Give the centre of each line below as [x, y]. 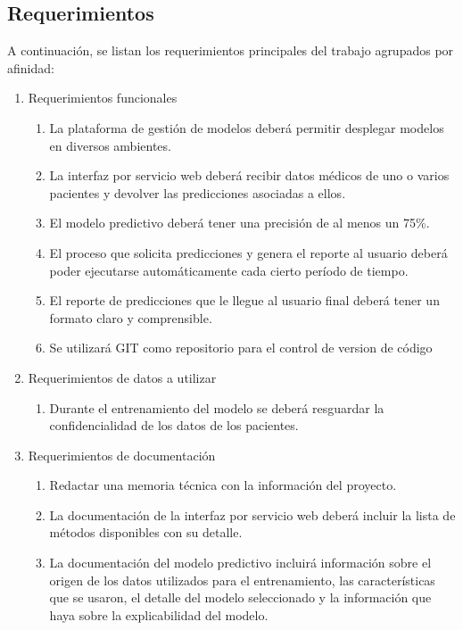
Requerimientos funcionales [103, 98]
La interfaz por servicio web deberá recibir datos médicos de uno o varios [249, 175]
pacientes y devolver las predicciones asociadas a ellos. [198, 192]
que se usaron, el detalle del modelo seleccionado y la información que [240, 597]
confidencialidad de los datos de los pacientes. [174, 425]
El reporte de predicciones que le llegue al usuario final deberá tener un [244, 300]
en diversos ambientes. [110, 145]
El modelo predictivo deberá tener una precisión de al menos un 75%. [240, 223]
